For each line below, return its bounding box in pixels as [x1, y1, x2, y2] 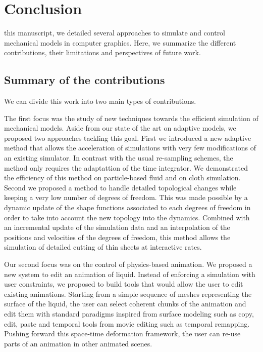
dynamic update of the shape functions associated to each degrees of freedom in [4, 202, 251, 213]
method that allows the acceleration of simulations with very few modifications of [4, 142, 256, 153]
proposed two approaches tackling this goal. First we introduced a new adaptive [4, 132, 251, 143]
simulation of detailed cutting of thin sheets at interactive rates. [4, 242, 202, 252]
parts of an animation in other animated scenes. [4, 338, 152, 348]
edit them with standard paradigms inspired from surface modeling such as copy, [4, 308, 254, 319]
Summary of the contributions [4, 72, 165, 88]
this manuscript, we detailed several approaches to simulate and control [4, 27, 226, 38]
